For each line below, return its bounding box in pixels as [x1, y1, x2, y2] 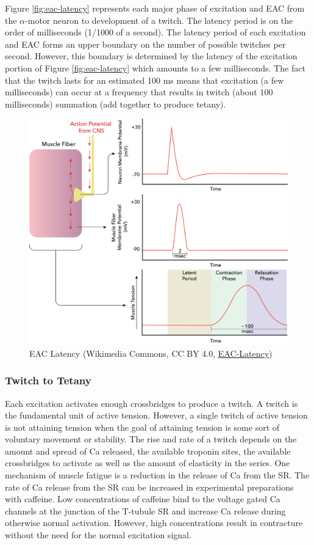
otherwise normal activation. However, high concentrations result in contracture [5, 516, 303, 529]
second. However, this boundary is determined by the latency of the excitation [5, 49, 298, 62]
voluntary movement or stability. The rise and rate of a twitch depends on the [5, 433, 297, 445]
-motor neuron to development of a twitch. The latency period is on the [25, 13, 293, 26]
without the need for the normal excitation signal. [5, 529, 191, 541]
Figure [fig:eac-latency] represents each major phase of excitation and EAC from [5, 2, 305, 14]
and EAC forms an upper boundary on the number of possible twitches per [5, 37, 286, 50]
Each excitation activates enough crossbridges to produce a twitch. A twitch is [5, 397, 298, 409]
